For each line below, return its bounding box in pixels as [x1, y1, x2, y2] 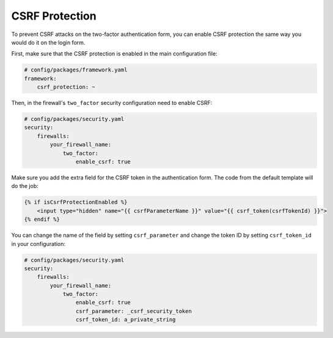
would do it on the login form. [11, 38, 86, 46]
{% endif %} [24, 216, 60, 223]
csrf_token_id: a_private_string [75, 316, 176, 323]
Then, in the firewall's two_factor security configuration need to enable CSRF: [11, 99, 213, 107]
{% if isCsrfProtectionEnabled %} [24, 199, 128, 206]
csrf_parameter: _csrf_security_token [75, 307, 192, 314]
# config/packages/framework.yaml [24, 67, 128, 73]
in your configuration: [11, 240, 65, 247]
